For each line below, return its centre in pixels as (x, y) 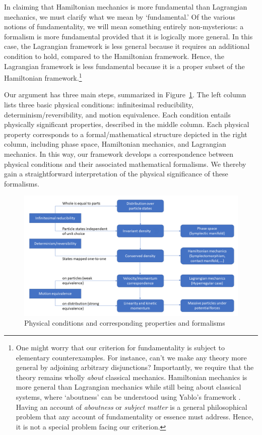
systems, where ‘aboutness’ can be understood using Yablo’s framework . (128, 397)
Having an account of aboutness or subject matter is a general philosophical (132, 407)
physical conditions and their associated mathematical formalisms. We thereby (125, 164)
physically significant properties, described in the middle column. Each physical (127, 124)
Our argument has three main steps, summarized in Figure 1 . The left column (125, 95)
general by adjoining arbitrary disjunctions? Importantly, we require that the (135, 367)
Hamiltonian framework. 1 (43, 77)
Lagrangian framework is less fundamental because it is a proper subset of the (124, 66)
